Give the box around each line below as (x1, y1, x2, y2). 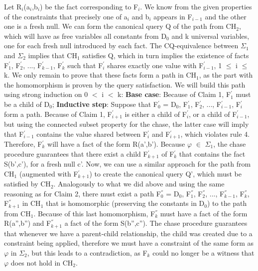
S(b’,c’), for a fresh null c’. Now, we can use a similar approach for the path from (4, 159, 251, 169)
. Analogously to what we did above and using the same (53, 179, 225, 189)
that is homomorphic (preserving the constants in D (45, 198, 205, 208)
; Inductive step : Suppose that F (52, 98, 158, 109)
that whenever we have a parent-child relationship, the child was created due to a (4, 228, 253, 238)
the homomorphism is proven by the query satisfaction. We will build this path (4, 79, 246, 90)
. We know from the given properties (140, 1, 252, 11)
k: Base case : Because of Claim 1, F (118, 89, 231, 99)
